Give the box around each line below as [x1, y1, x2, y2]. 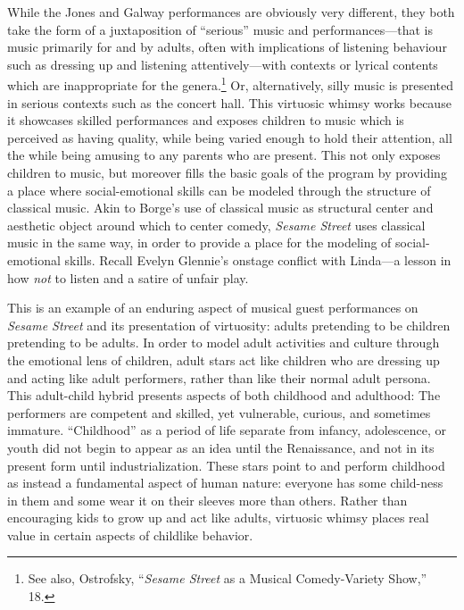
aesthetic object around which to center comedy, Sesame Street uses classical [7, 215, 426, 234]
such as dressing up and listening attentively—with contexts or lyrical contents [7, 54, 438, 73]
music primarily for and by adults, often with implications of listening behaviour [7, 38, 447, 56]
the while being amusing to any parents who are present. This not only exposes [7, 146, 441, 164]
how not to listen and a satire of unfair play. [7, 268, 249, 287]
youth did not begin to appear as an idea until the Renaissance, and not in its [7, 438, 435, 456]
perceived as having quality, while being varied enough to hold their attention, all [7, 128, 452, 146]
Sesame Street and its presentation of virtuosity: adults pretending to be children [7, 315, 451, 334]
